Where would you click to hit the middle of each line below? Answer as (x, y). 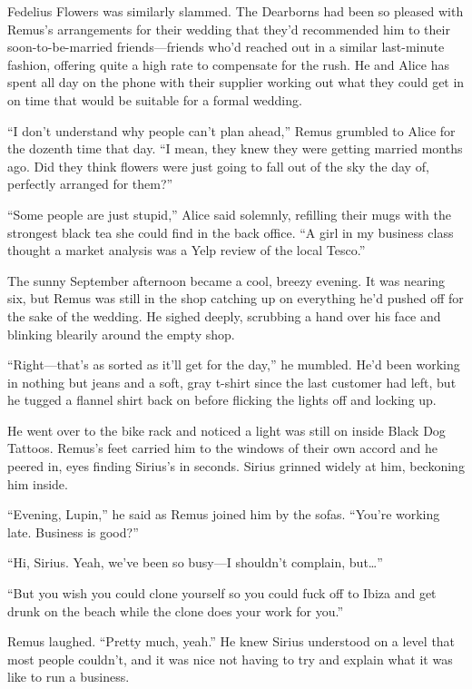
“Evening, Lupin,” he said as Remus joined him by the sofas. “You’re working (224, 514)
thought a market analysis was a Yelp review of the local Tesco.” (187, 250)
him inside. (38, 483)
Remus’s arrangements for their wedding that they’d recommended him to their (229, 29)
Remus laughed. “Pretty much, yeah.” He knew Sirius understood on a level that (231, 641)
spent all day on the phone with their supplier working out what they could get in (236, 82)
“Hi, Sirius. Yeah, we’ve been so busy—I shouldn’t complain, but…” (195, 562)
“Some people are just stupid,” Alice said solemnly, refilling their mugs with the (229, 214)
